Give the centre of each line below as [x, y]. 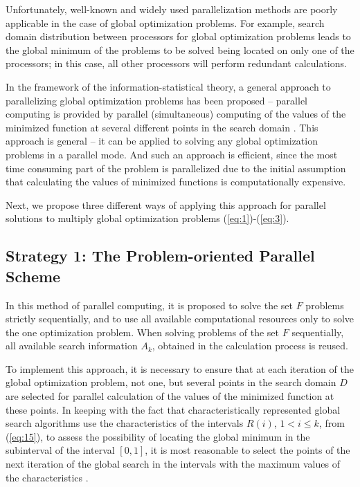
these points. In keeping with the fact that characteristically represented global [173, 409]
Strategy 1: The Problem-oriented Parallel [160, 256]
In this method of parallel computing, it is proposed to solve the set [150, 305]
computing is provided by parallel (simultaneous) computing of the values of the [176, 114]
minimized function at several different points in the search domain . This [162, 127]
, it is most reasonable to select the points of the [247, 450]
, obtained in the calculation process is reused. [250, 346]
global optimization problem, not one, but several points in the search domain [171, 382]
